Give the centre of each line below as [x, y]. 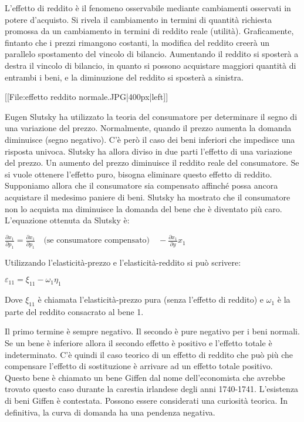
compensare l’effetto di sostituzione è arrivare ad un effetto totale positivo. [139, 366]
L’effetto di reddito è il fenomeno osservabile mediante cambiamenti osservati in [148, 8]
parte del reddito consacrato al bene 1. [74, 311]
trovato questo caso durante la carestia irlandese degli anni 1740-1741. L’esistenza [152, 389]
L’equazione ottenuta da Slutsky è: [67, 220]
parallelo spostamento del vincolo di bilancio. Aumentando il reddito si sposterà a [152, 54]
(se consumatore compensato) [97, 241]
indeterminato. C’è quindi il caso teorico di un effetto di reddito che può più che [149, 354]
